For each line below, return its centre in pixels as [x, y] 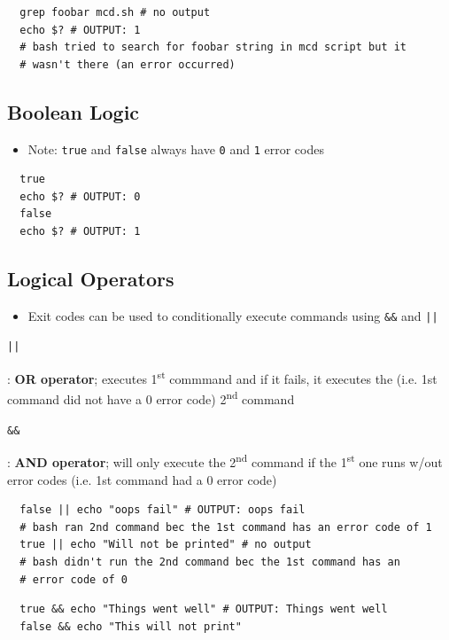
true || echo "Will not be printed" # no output [166, 545]
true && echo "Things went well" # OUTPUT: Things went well [204, 609]
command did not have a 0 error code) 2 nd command [151, 398]
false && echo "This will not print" [131, 626]
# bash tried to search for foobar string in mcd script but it [213, 47]
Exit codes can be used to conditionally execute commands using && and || [233, 315]
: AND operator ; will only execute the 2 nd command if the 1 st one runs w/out [225, 460]
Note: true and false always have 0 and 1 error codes [176, 148]
